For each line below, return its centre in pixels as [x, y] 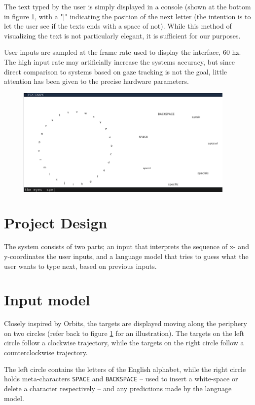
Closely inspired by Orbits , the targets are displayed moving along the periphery [126, 323]
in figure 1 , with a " [34, 16]
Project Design [56, 223]
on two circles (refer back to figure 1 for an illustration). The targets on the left [124, 333]
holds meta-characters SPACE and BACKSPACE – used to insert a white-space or [121, 379]
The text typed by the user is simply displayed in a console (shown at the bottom [127, 6]
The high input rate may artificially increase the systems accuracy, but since [119, 61]
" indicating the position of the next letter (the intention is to [158, 16]
